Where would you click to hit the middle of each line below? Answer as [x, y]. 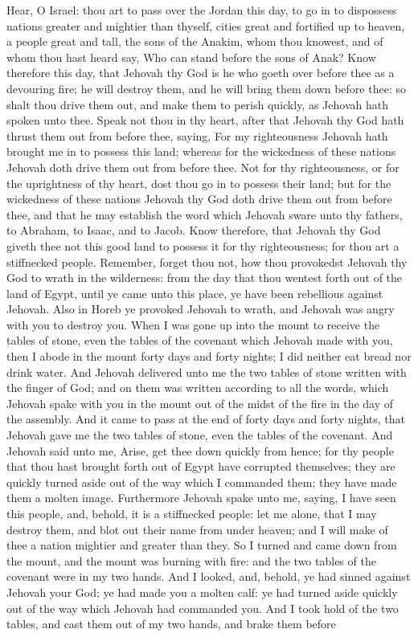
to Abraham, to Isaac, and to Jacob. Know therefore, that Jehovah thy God [194, 230]
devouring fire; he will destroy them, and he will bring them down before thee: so [206, 88]
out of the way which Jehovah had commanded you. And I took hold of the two [203, 608]
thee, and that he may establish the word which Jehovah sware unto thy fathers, [205, 214]
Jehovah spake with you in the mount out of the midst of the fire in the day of [200, 403]
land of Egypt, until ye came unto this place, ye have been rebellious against [195, 293]
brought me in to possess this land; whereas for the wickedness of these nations [201, 151]
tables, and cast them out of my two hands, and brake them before [171, 624]
